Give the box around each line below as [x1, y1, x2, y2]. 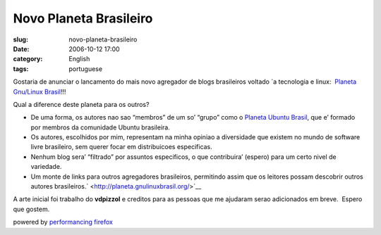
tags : [13, 64, 29, 73]
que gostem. [13, 205, 50, 213]
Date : [13, 44, 30, 53]
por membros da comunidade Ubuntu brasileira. [30, 123, 171, 132]
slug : [13, 35, 28, 44]
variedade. [30, 163, 62, 171]
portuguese [68, 64, 102, 73]
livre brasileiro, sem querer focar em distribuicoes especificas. [30, 143, 213, 151]
